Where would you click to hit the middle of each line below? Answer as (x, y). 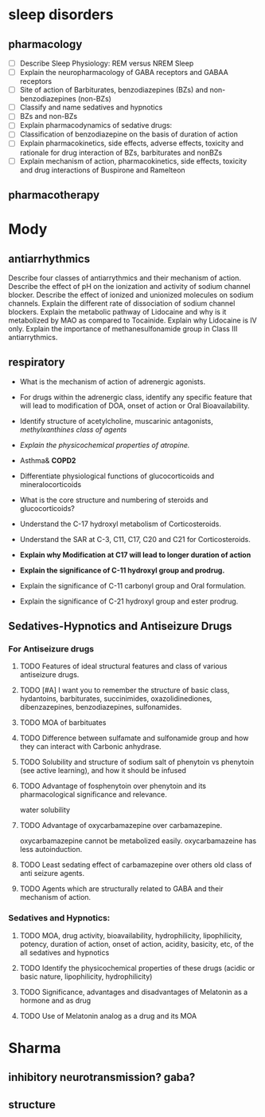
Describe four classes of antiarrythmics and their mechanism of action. (125, 278)
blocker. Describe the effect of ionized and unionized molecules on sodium (131, 295)
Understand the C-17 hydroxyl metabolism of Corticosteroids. (120, 524)
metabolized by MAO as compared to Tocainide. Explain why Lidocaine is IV (132, 320)
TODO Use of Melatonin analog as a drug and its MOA (108, 1016)
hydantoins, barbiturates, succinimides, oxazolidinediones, (116, 699)
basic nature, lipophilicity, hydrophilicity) (86, 976)
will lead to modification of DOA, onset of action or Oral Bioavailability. (134, 406)
